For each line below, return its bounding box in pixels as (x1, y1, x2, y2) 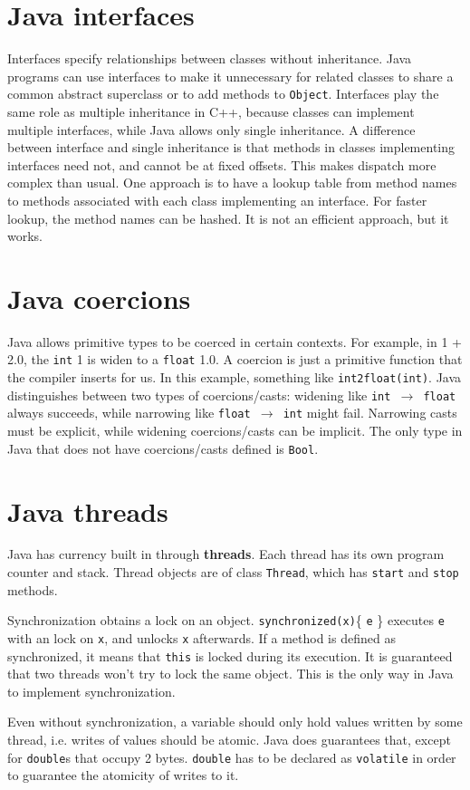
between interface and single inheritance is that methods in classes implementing (7, 138, 456, 157)
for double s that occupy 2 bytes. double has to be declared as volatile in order (7, 747, 456, 766)
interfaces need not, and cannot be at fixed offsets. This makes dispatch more (7, 155, 436, 174)
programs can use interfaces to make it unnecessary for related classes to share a (7, 66, 454, 85)
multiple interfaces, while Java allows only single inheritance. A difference (7, 120, 416, 139)
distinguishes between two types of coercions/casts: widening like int (7, 385, 391, 404)
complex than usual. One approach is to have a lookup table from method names (7, 173, 457, 192)
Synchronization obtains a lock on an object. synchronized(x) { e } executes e (7, 611, 445, 630)
